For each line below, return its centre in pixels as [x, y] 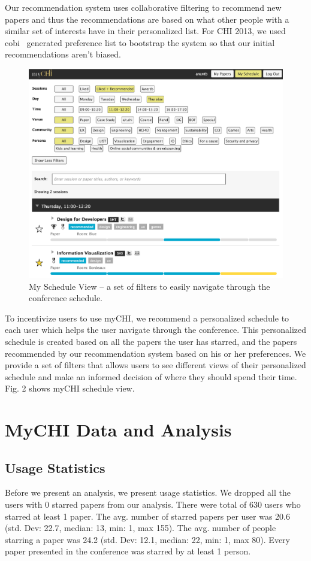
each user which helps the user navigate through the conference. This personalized [156, 330]
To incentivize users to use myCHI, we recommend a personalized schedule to [147, 318]
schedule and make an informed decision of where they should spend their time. [151, 376]
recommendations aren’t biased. [63, 54]
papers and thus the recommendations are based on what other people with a [147, 19]
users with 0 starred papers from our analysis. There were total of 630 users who [153, 504]
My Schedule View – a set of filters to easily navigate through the [150, 286]
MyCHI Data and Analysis [118, 430]
